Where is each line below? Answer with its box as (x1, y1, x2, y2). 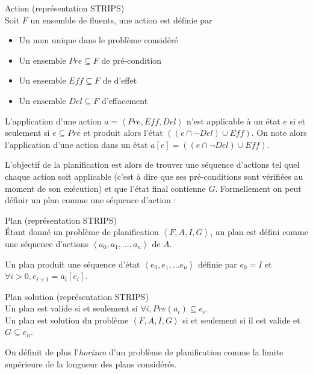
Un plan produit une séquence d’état (5, 257, 140, 270)
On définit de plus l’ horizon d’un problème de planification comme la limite (5, 345, 284, 358)
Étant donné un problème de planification (5, 225, 159, 238)
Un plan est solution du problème (5, 313, 129, 326)
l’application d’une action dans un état (5, 138, 148, 150)
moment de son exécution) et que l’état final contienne (5, 182, 206, 194)
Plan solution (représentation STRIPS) (5, 290, 149, 302)
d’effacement (101, 94, 148, 106)
